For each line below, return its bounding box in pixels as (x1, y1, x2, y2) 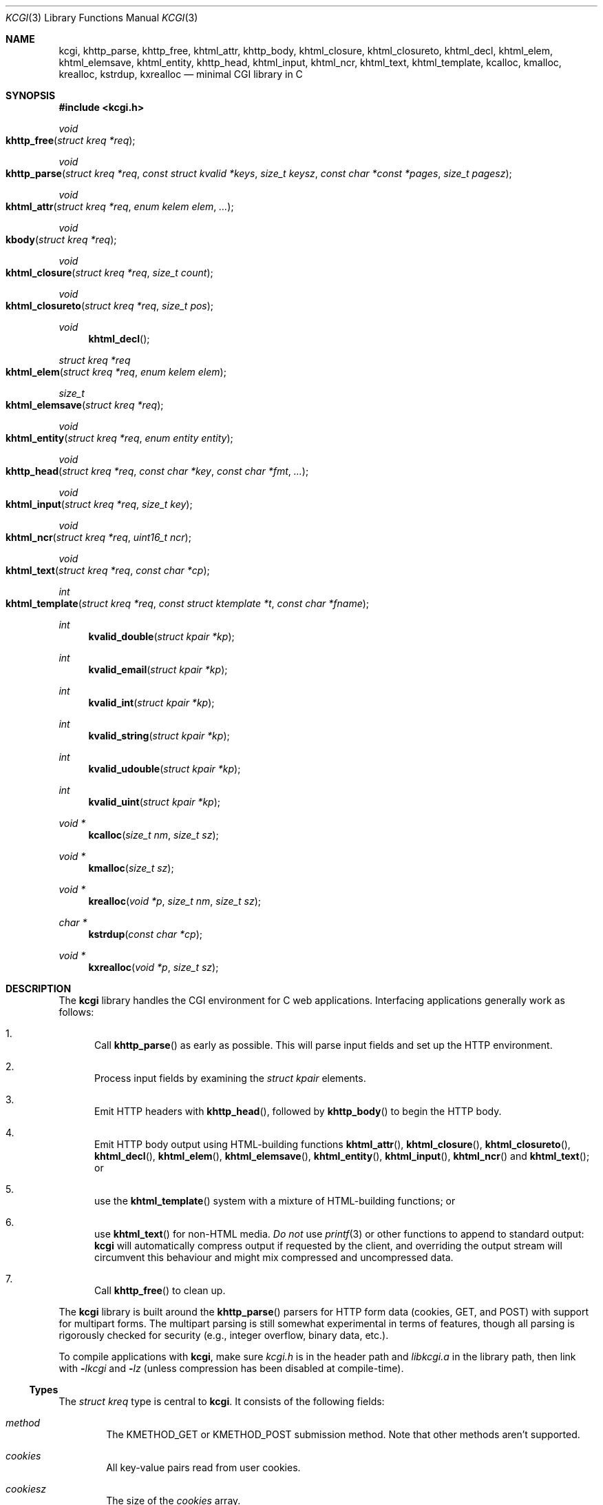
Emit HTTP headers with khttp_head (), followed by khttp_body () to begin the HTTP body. (94, 1105, 502, 1117)
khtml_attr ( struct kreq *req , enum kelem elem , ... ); (6, 201, 234, 212)
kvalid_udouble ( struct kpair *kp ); (88, 763, 241, 775)
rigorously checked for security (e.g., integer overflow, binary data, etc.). (59, 1329, 389, 1341)
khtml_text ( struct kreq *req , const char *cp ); (6, 564, 210, 576)
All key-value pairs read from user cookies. (106, 1462, 301, 1473)
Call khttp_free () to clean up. (94, 1284, 226, 1296)
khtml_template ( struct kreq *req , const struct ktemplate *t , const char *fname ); (6, 597, 370, 609)
